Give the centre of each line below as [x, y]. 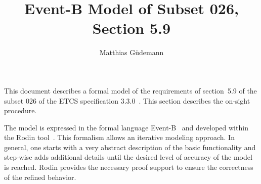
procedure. [20, 110]
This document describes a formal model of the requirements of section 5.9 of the [130, 90]
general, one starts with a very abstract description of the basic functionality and [130, 147]
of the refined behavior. [40, 177]
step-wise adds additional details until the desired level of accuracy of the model [128, 157]
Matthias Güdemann [132, 52]
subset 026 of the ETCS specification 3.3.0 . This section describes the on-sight [127, 100]
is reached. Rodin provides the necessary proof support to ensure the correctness [129, 167]
